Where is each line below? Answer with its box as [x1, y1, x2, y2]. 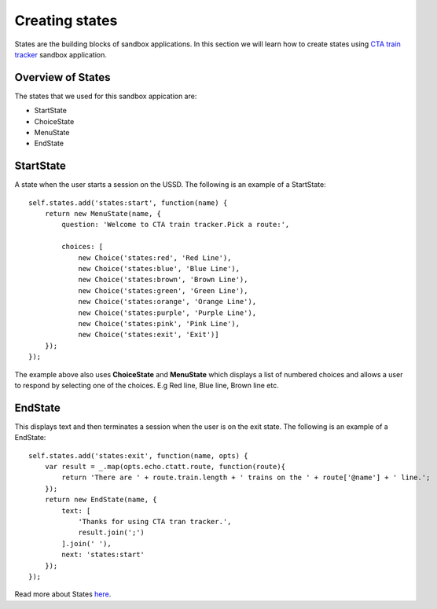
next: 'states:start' [61, 550, 145, 559]
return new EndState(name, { [44, 495, 157, 504]
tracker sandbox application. [14, 50, 108, 59]
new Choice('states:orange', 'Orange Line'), [78, 297, 257, 306]
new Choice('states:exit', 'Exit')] [78, 330, 219, 339]
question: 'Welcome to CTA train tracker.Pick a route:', [61, 220, 290, 229]
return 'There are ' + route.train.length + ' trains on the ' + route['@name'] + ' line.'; [61, 473, 431, 482]
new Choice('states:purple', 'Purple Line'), [78, 308, 257, 317]
